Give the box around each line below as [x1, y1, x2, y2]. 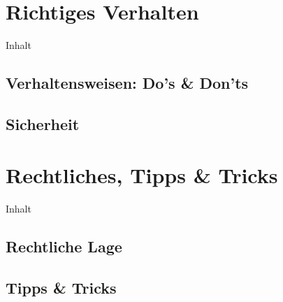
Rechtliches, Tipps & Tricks [6, 161, 278, 189]
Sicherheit [6, 113, 80, 134]
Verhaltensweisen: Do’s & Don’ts [6, 72, 249, 94]
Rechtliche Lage [6, 236, 122, 257]
